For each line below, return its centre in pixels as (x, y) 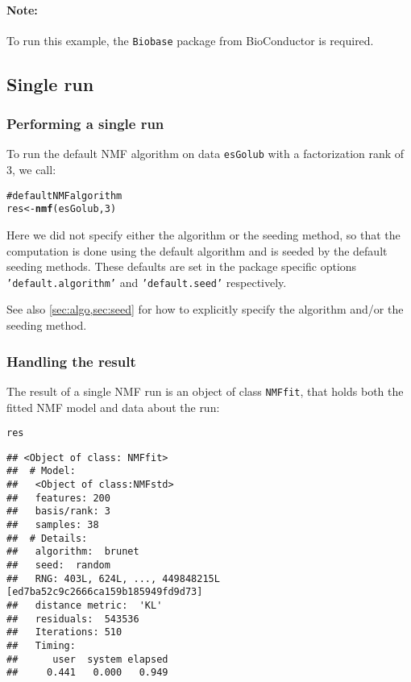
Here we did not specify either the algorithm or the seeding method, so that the (203, 235)
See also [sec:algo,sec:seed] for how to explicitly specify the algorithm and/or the (205, 309)
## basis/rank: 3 (58, 512)
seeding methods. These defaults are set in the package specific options (182, 266)
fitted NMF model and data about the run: (113, 407)
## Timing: (41, 645)
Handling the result (71, 361)
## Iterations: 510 (64, 632)
